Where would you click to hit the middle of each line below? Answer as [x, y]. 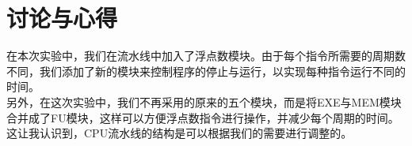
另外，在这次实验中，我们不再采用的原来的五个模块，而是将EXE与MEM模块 [204, 101]
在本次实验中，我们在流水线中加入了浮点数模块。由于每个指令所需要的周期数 [206, 56]
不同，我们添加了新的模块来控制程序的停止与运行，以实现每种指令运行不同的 [206, 71]
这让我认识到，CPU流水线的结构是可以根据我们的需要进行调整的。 [179, 133]
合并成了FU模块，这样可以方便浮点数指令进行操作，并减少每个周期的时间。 [203, 117]
